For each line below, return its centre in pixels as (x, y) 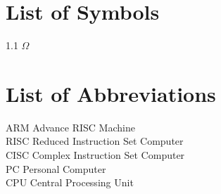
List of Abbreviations (111, 93)
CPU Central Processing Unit (70, 182)
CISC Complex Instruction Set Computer (95, 155)
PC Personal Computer (56, 168)
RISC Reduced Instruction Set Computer (95, 141)
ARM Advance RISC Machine (70, 127)
